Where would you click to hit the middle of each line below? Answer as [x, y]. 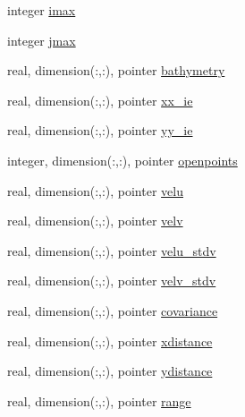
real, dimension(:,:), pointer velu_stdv [112, 250]
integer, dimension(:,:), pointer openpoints [122, 160]
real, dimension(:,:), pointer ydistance [110, 371]
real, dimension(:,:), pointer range [99, 400]
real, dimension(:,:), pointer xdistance [110, 340]
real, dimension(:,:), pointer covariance [113, 310]
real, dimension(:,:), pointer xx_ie [100, 100]
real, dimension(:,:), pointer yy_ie [100, 130]
